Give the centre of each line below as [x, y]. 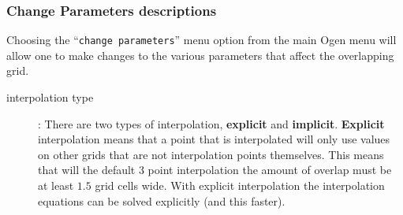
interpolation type [50, 97]
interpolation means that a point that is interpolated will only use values [214, 139]
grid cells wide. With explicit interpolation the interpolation [240, 185]
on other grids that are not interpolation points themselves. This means [211, 154]
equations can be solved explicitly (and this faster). [162, 200]
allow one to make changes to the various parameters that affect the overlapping [200, 55]
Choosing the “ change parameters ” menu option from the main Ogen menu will [201, 40]
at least [56, 185]
